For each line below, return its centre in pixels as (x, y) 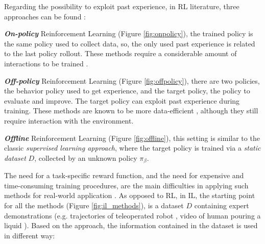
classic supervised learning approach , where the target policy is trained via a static (132, 148)
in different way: (30, 235)
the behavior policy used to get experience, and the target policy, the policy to (127, 91)
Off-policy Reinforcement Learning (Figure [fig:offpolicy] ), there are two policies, (132, 80)
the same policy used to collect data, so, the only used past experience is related (130, 43)
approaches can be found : (45, 16)
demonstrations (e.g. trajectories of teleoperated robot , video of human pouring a (132, 215)
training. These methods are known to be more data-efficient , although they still (131, 111)
